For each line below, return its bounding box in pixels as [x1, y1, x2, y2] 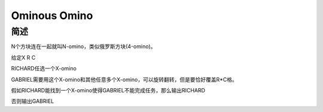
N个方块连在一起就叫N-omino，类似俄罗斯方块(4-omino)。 [11, 43, 156, 50]
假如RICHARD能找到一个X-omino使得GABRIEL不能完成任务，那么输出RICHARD [11, 86, 206, 94]
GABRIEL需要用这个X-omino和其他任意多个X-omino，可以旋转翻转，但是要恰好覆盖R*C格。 [11, 76, 237, 83]
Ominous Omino [11, 9, 93, 22]
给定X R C [11, 54, 36, 61]
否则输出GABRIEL [11, 98, 54, 105]
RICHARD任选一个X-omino [11, 65, 77, 72]
